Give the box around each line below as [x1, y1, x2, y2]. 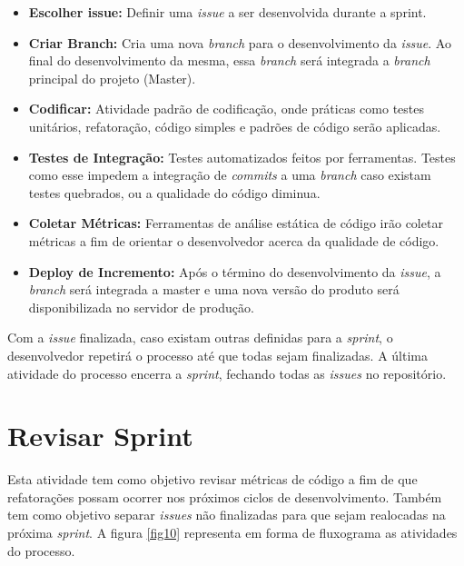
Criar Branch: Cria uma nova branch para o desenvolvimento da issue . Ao [28, 33, 451, 52]
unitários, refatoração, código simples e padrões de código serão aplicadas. [28, 116, 441, 135]
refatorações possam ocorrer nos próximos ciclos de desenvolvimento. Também [7, 487, 442, 506]
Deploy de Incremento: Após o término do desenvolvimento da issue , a [28, 262, 441, 281]
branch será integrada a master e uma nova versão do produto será [28, 280, 400, 299]
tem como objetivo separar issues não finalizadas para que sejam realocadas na [7, 505, 446, 524]
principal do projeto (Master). [28, 68, 196, 87]
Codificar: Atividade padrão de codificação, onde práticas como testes [28, 99, 424, 118]
